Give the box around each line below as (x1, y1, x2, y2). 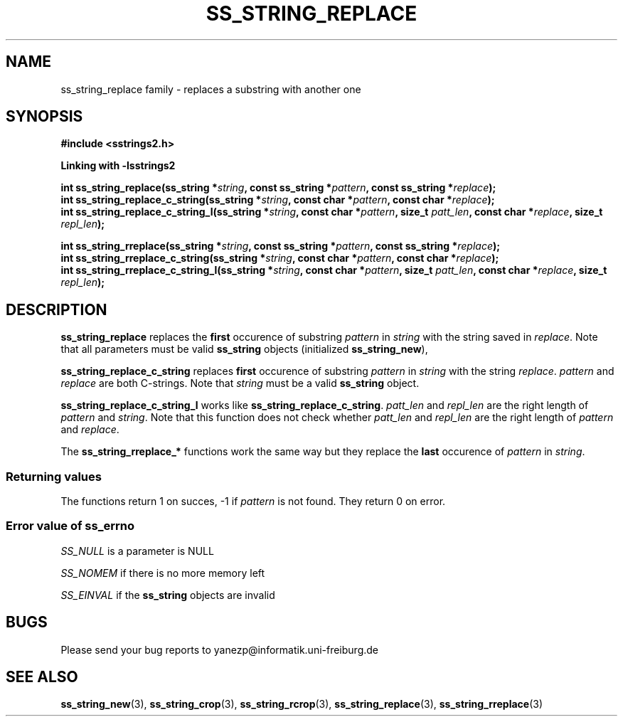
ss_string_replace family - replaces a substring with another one (60, 83, 361, 95)
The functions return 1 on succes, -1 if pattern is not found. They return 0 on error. (60, 495, 446, 508)
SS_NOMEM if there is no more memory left (60, 566, 265, 579)
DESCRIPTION (6, 300, 107, 319)
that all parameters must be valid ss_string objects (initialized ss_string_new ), (60, 343, 428, 356)
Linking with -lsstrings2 (60, 159, 176, 172)
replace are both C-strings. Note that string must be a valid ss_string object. (60, 377, 420, 390)
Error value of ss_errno (6, 519, 134, 533)
